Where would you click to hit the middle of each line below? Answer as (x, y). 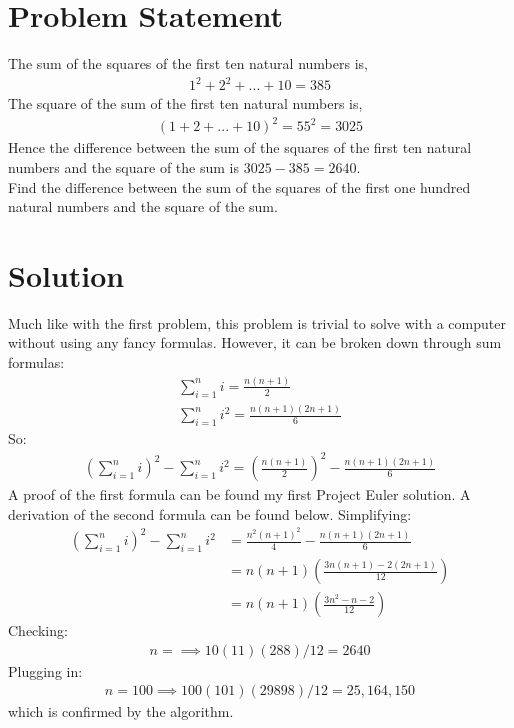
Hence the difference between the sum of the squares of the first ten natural (240, 147)
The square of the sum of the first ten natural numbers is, (185, 103)
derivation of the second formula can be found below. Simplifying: (210, 513)
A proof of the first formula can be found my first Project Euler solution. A (239, 494)
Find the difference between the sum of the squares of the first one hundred (239, 186)
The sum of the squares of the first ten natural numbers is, (188, 63)
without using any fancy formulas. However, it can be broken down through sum (255, 342)
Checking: (38, 630)
